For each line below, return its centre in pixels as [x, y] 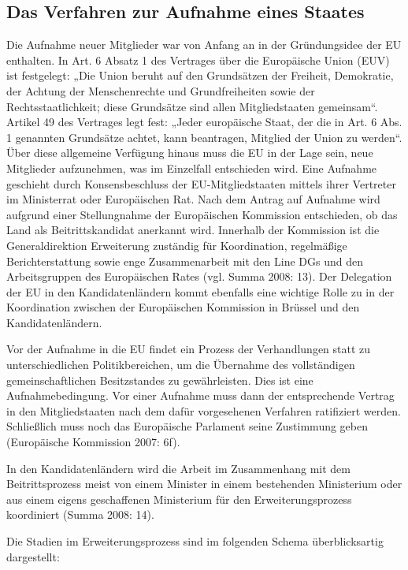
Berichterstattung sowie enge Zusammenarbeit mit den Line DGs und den [185, 261]
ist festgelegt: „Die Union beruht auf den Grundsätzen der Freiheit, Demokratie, [200, 75]
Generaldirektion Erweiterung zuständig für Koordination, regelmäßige [177, 245]
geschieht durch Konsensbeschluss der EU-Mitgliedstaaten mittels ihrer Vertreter [201, 183]
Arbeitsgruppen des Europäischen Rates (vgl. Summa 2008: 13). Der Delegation [199, 276]
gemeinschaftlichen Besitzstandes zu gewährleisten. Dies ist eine [160, 380]
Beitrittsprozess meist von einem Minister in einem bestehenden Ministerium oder [204, 484]
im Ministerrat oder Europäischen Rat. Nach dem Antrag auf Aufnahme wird [193, 199]
